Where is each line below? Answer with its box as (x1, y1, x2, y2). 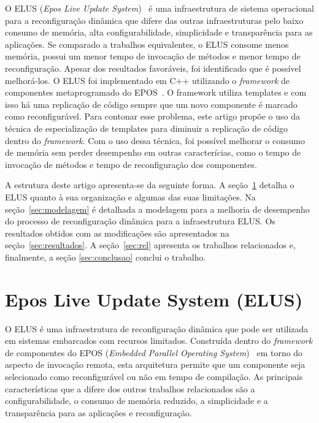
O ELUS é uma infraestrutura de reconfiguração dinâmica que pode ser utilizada (5, 322, 309, 335)
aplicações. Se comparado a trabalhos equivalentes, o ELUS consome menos (5, 37, 289, 50)
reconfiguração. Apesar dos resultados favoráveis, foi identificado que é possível (5, 61, 301, 74)
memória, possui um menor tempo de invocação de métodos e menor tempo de (5, 50, 301, 63)
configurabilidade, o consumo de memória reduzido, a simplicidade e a (5, 394, 268, 407)
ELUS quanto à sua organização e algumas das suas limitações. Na (5, 190, 256, 203)
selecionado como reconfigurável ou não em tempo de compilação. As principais (5, 370, 303, 383)
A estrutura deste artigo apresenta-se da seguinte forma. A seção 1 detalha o (5, 178, 294, 191)
